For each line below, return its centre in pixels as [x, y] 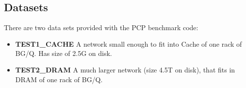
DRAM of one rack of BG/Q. [59, 79]
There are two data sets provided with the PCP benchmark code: [101, 27]
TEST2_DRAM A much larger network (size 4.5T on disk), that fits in [125, 69]
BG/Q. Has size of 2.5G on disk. [64, 53]
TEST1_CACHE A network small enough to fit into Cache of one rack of [129, 44]
